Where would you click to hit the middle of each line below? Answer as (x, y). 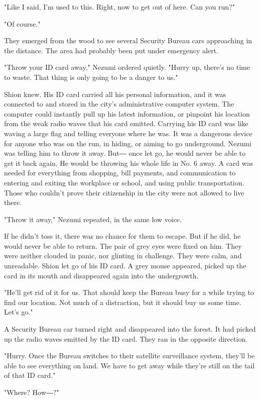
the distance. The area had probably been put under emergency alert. (111, 50)
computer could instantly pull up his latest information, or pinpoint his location (127, 113)
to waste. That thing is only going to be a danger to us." (91, 77)
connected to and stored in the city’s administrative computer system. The (119, 104)
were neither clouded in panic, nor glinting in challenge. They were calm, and (123, 256)
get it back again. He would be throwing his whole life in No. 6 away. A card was (129, 163)
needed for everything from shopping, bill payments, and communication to (120, 173)
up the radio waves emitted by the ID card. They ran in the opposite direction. (126, 338)
